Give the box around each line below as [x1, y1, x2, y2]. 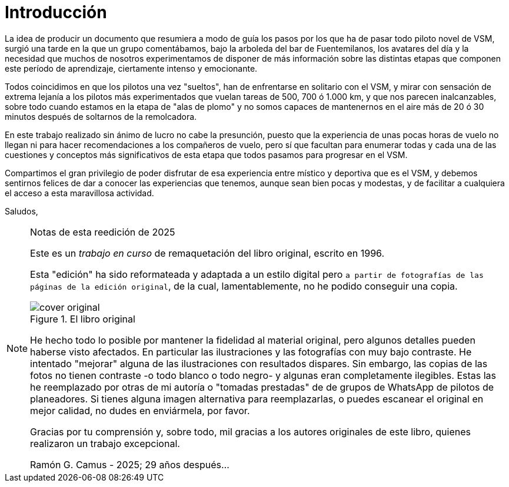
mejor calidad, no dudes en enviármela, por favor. [30, 404, 250, 417]
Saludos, [5, 206, 38, 216]
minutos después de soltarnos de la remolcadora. [5, 111, 197, 122]
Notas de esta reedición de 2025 [30, 226, 175, 238]
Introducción [5, 2, 107, 22]
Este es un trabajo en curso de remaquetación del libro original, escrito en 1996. [30, 247, 385, 259]
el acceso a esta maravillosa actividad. [5, 187, 154, 198]
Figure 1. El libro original [30, 313, 135, 325]
